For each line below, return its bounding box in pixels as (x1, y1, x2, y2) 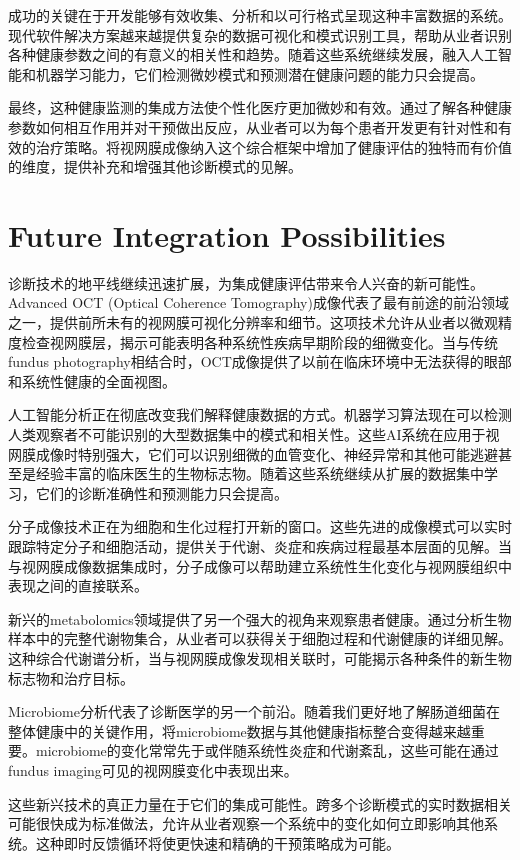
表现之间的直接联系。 (8, 575, 148, 596)
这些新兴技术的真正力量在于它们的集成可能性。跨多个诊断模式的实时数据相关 (8, 793, 512, 814)
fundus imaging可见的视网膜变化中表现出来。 (8, 759, 298, 780)
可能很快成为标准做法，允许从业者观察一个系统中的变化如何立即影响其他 (8, 813, 484, 834)
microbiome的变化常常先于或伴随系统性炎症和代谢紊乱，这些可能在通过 (35, 740, 499, 761)
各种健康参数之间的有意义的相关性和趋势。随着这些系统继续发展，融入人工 (8, 44, 498, 65)
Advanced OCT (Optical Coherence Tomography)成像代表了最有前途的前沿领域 (8, 292, 509, 313)
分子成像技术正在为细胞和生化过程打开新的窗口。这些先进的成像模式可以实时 (8, 516, 512, 537)
